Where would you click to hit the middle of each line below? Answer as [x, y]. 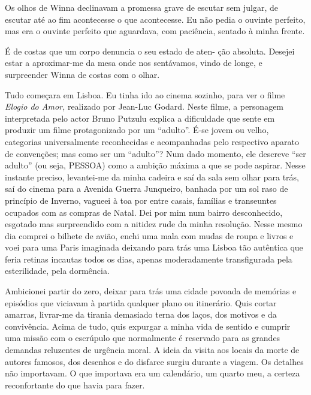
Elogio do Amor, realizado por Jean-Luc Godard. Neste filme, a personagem [144, 106]
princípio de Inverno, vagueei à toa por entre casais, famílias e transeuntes [141, 200]
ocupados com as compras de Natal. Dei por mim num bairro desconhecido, [144, 212]
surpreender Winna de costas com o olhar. [82, 74]
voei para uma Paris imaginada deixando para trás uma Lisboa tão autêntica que [154, 247]
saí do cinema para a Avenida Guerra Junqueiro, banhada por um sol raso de [147, 189]
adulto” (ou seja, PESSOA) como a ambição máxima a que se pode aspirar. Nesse [155, 165]
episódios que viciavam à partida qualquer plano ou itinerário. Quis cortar [141, 302]
